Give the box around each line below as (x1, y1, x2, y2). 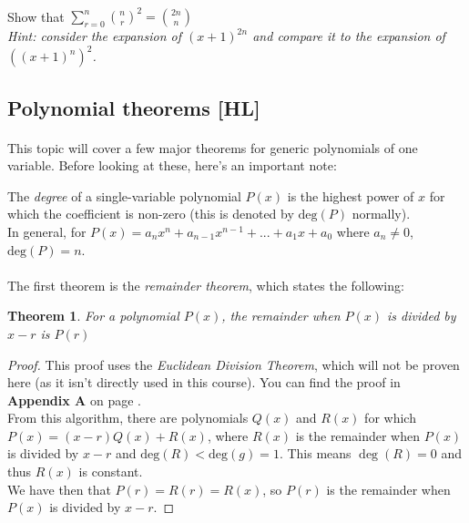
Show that (7, 6, 65, 26)
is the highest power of (287, 186, 414, 205)
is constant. (78, 462, 143, 481)
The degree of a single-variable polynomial (7, 186, 241, 205)
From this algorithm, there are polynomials (7, 408, 249, 427)
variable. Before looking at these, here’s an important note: (7, 156, 337, 175)
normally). (352, 204, 411, 223)
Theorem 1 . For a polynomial (7, 306, 179, 325)
